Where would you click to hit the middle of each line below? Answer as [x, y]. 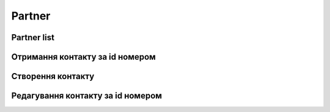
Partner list [33, 37]
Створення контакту [53, 76]
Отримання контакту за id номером [83, 57]
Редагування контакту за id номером [86, 96]
